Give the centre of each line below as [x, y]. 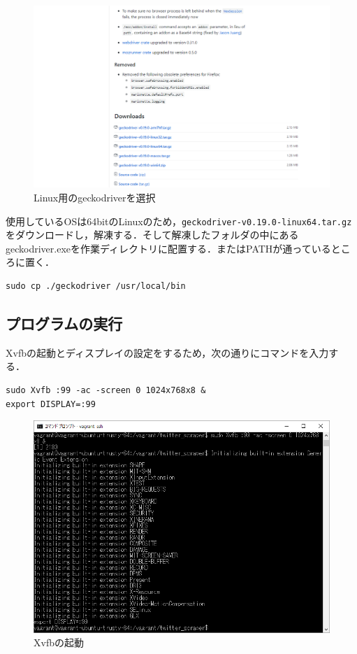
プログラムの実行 [64, 324]
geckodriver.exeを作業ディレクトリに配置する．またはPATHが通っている [168, 248]
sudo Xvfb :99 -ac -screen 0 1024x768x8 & [106, 391]
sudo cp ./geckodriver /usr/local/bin [96, 286]
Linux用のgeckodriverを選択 [95, 198]
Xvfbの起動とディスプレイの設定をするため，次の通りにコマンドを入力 [167, 352]
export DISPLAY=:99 [51, 404]
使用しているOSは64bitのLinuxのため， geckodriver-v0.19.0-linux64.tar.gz [179, 221]
